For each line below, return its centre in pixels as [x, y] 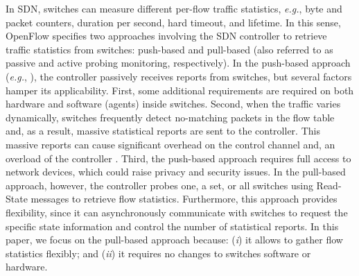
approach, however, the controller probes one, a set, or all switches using [159, 185]
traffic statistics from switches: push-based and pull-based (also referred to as [169, 49]
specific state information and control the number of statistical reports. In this [172, 226]
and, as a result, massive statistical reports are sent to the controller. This [163, 131]
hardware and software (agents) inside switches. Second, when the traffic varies [173, 104]
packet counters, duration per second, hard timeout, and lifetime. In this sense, [173, 22]
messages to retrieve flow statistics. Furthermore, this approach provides [184, 199]
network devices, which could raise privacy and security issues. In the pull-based [176, 172]
